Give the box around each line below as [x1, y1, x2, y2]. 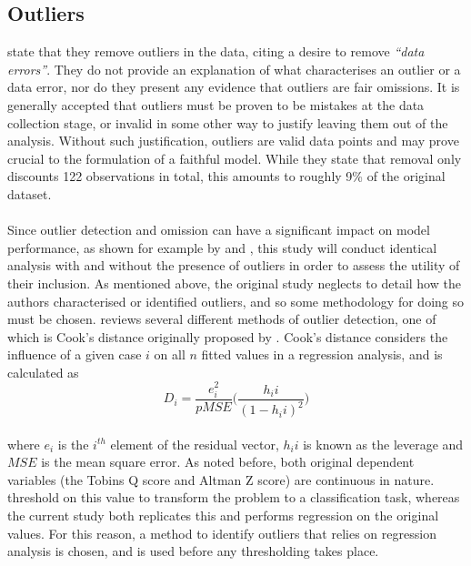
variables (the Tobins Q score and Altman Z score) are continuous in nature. [7, 470, 435, 489]
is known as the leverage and [303, 434, 464, 453]
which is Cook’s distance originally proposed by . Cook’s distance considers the [7, 327, 448, 346]
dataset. [7, 184, 52, 203]
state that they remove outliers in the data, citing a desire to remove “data [7, 42, 425, 61]
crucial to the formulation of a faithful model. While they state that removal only [7, 148, 462, 167]
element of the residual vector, [110, 434, 279, 453]
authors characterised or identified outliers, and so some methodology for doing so [7, 291, 464, 310]
